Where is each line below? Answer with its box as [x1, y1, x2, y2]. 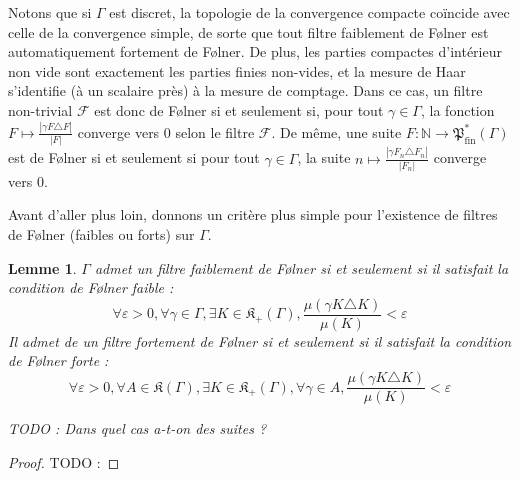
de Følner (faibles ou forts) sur [8, 224, 195, 244]
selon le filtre [175, 121, 255, 142]
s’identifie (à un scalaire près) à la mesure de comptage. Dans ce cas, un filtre [8, 80, 483, 101]
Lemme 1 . [8, 257, 77, 278]
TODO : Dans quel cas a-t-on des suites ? [8, 418, 267, 439]
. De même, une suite [271, 121, 402, 142]
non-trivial [8, 99, 73, 120]
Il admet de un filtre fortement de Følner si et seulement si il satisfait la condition [8, 330, 512, 351]
